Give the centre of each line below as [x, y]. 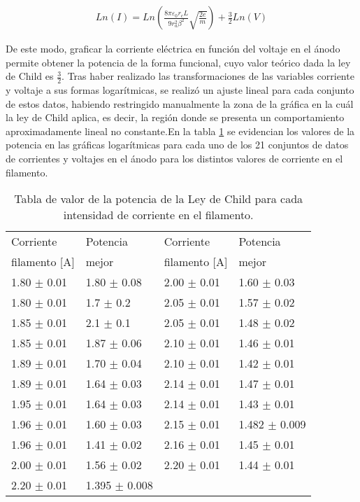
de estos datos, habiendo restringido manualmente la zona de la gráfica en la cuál [180, 103]
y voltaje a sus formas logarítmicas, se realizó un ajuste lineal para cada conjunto [180, 90]
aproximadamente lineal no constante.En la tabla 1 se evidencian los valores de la [180, 131]
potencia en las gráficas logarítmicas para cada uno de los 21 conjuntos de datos [177, 145]
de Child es [30, 76]
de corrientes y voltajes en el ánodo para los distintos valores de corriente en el [174, 159]
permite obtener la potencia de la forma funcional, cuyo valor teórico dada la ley [178, 62]
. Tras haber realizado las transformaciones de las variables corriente [208, 76]
